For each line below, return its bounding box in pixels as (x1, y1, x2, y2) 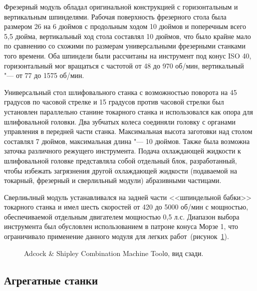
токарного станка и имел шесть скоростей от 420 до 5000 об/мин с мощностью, (4, 201, 249, 212)
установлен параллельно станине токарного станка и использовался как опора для (4, 106, 254, 116)
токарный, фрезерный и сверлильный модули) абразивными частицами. (4, 175, 222, 185)
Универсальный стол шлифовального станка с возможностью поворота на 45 (4, 86, 237, 97)
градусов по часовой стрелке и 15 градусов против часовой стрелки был (4, 96, 224, 107)
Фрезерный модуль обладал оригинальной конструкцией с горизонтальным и (4, 1, 238, 11)
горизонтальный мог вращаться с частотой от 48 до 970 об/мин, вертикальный (4, 60, 244, 70)
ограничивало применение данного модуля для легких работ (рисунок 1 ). (4, 231, 229, 241)
